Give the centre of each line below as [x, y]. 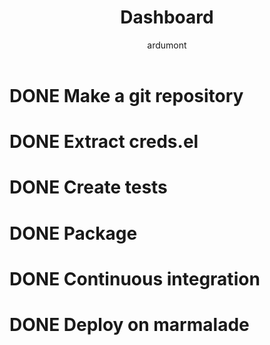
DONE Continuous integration [135, 278]
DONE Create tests [88, 187]
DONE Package [73, 233]
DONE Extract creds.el [104, 142]
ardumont [167, 45]
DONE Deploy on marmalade [129, 324]
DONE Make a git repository [126, 95]
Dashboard [167, 17]
